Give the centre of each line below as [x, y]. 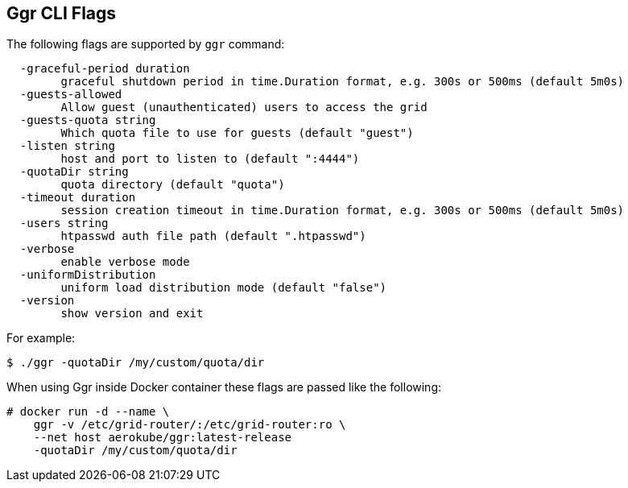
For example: [41, 338]
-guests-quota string [88, 120]
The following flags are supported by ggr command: [146, 44]
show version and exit [132, 314]
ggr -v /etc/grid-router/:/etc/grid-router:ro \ [190, 425]
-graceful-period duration [105, 69]
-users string [64, 223]
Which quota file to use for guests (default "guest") [237, 133]
